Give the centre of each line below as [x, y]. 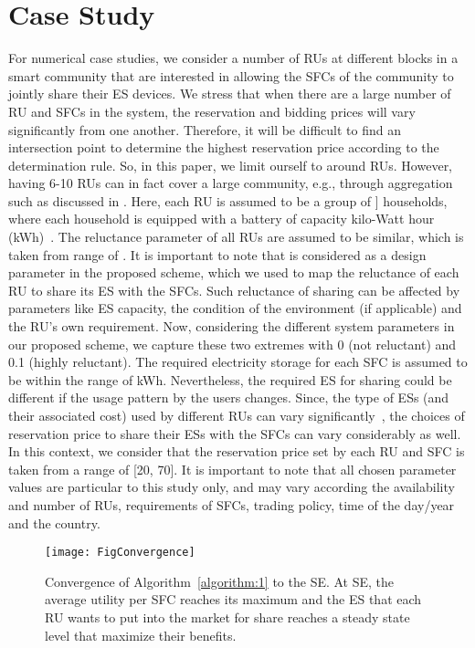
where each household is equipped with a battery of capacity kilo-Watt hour [222, 219]
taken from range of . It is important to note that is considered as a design [217, 254]
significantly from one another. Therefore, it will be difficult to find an [205, 129]
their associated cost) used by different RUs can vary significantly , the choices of [237, 415]
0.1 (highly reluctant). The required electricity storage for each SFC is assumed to [238, 362]
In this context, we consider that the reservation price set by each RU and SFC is [237, 451]
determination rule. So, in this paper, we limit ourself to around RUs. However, [231, 165]
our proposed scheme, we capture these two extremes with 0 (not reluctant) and [232, 344]
